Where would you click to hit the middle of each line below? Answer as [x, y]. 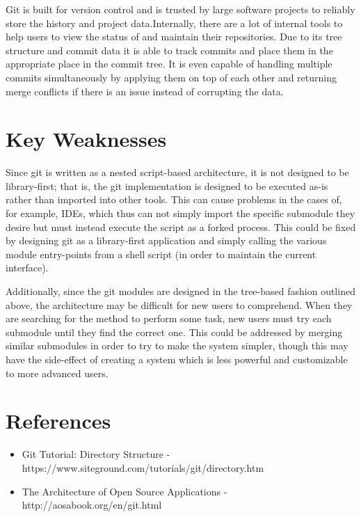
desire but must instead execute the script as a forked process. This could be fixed [181, 226]
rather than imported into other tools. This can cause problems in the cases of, [174, 199]
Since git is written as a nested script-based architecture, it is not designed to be [177, 172]
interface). [27, 268]
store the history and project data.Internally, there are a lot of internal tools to [174, 23]
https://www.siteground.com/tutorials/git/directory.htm [143, 467]
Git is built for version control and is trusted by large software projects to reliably [180, 9]
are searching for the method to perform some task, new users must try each [169, 318]
